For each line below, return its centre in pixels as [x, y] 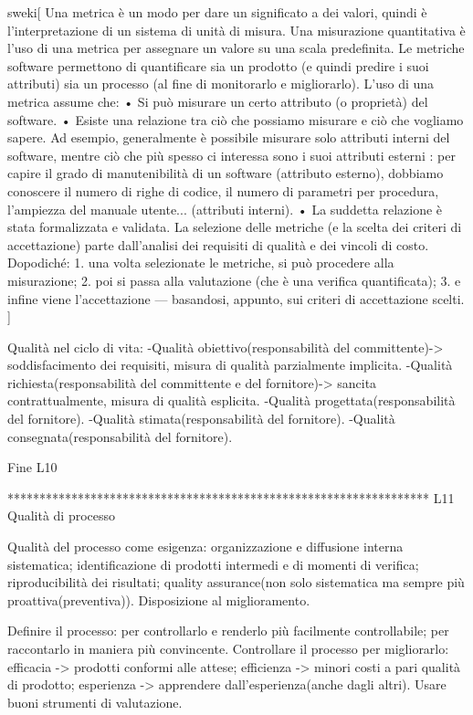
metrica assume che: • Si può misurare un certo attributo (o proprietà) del [218, 101]
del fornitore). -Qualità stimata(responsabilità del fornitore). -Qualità [201, 419]
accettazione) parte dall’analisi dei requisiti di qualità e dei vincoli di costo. [218, 244]
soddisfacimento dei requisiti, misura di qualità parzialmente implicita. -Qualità [230, 365]
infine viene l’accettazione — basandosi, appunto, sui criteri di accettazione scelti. [236, 298]
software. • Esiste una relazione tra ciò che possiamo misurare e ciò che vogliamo [236, 119]
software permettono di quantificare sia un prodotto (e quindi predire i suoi [218, 65]
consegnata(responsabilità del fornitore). [120, 436]
